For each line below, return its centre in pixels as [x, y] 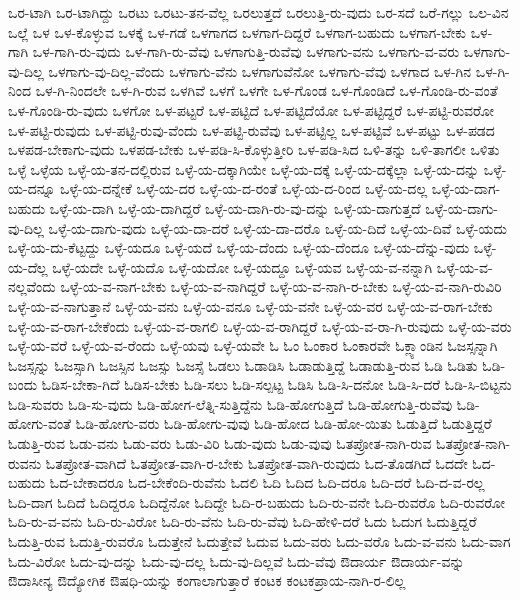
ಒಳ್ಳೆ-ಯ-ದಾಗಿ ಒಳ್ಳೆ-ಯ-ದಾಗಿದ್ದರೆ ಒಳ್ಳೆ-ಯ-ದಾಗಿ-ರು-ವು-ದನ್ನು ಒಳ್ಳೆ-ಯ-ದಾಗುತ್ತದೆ [235, 207]
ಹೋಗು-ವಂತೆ [40, 423]
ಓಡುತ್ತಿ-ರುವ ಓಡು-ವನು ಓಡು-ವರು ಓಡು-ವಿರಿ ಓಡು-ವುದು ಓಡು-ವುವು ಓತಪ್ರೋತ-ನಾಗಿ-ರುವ [220, 443]
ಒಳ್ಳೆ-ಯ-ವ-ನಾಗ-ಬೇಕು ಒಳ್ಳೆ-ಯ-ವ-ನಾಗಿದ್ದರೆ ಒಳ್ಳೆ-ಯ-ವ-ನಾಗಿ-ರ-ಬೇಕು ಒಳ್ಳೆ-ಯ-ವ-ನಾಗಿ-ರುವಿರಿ [281, 286]
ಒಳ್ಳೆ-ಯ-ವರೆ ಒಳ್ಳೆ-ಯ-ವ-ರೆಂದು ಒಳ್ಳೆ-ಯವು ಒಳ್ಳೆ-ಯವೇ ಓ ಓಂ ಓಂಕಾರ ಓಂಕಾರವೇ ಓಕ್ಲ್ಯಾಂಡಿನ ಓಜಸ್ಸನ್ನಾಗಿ [253, 345]
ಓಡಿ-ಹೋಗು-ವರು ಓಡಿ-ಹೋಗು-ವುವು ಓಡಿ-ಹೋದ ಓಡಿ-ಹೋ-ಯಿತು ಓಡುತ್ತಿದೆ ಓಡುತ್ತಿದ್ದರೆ [283, 423]
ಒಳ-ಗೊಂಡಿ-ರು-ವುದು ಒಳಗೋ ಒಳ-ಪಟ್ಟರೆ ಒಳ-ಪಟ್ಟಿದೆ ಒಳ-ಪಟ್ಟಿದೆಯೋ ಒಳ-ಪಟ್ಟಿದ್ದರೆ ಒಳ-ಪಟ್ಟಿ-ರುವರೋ [251, 109]
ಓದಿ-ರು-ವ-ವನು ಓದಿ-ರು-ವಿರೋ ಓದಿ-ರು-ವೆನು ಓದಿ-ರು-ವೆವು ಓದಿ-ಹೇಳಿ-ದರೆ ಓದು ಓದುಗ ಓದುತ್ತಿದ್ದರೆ [242, 521]
